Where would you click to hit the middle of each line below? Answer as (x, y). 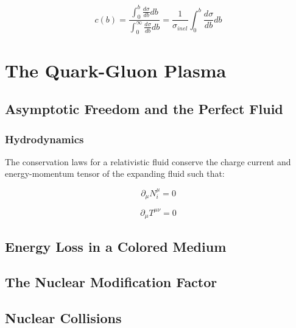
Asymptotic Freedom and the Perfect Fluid (144, 109)
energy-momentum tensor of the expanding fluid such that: (115, 173)
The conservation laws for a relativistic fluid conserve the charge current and (148, 161)
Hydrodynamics (44, 139)
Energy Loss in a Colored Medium (116, 246)
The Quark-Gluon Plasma (116, 70)
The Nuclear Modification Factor (111, 282)
